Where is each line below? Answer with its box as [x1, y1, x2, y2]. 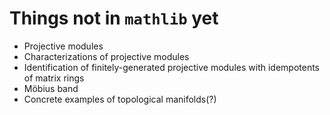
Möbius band [23, 82, 79, 94]
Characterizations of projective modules [23, 50, 190, 62]
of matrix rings [23, 72, 85, 84]
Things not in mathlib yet [9, 7, 219, 30]
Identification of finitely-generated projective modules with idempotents [23, 61, 320, 73]
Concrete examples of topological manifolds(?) [23, 93, 217, 105]
